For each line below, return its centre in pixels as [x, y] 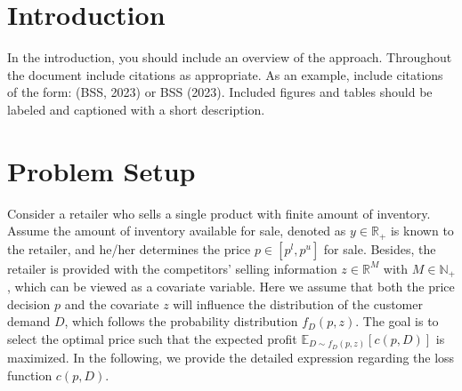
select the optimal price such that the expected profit [152, 338]
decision [29, 303]
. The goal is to [397, 321]
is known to [422, 231]
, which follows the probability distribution [181, 321]
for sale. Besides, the [380, 248]
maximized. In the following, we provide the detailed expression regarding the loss [231, 358]
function [30, 375]
